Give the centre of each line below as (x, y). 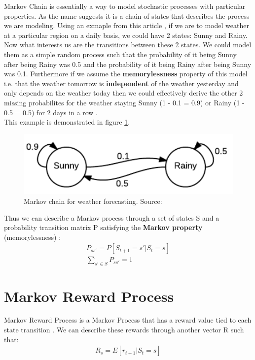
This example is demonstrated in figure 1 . (67, 122)
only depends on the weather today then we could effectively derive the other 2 (124, 93)
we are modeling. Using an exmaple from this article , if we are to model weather (127, 25)
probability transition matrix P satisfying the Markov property (103, 227)
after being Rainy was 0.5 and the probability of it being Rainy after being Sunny (128, 64)
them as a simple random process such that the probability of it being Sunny (120, 54)
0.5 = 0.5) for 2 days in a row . (51, 112)
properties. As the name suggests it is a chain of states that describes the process (127, 16)
